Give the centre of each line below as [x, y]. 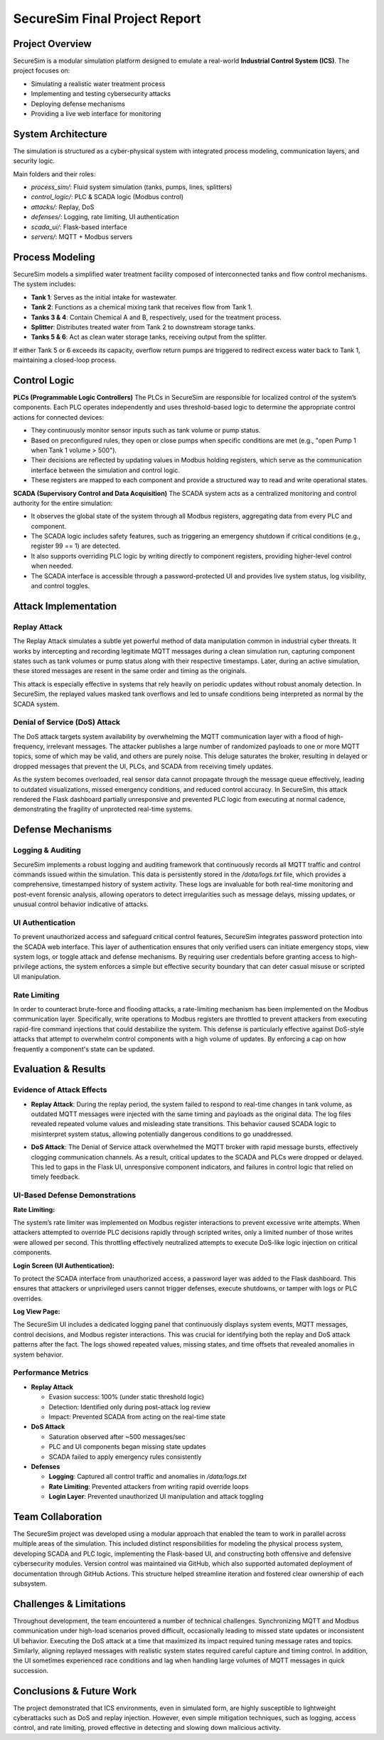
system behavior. [38, 1354]
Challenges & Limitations [69, 1604]
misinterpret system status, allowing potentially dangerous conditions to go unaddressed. [162, 1134]
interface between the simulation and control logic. [106, 470]
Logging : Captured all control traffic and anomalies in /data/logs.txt [148, 1477]
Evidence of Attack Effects [60, 1090]
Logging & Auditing [47, 850]
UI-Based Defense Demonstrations [75, 1195]
